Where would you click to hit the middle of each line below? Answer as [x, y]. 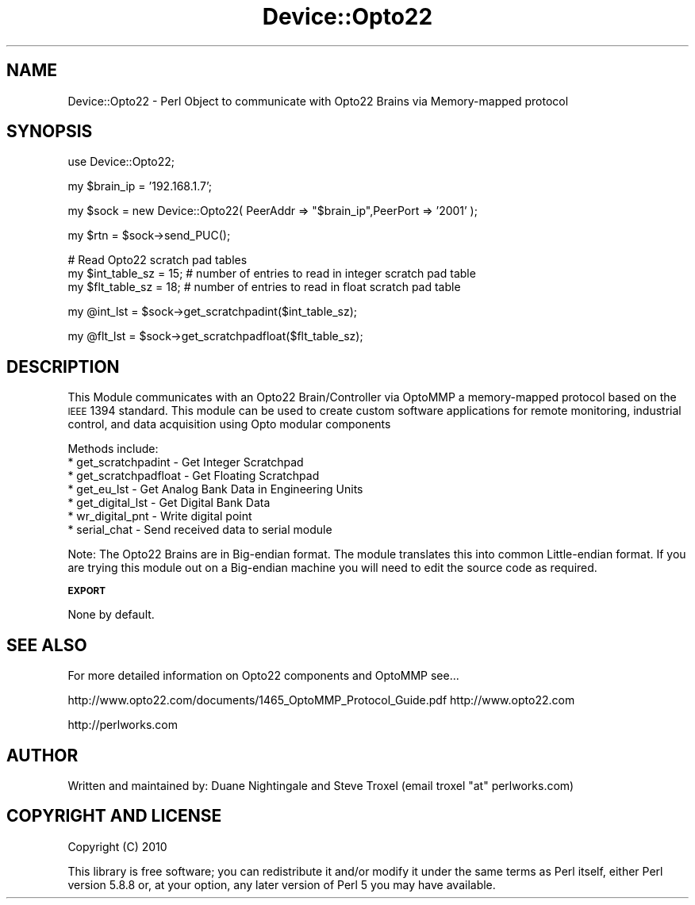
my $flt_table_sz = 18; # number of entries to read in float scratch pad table [264, 287]
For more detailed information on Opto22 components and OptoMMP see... [263, 676]
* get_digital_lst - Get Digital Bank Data [169, 503]
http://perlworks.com [123, 725]
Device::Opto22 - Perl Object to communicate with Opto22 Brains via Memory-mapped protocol [318, 101]
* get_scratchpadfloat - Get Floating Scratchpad [194, 476]
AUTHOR [42, 755]
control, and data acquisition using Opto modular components [229, 424]
